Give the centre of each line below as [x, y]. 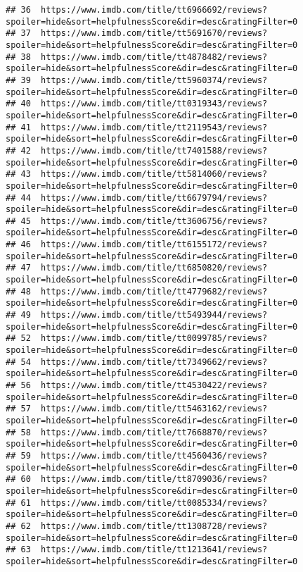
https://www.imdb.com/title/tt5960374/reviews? [154, 80]
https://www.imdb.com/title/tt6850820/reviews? [154, 268]
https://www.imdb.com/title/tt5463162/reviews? [154, 409]
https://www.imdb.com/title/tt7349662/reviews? [154, 362]
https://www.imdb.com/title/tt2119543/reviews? [154, 127]
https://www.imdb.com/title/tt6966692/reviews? [154, 10]
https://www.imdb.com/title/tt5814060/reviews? [154, 174]
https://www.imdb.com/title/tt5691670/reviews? [154, 33]
